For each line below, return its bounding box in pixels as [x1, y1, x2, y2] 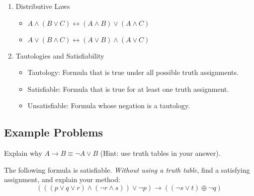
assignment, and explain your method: [4, 174, 120, 185]
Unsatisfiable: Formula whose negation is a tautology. [27, 100, 190, 111]
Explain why [4, 148, 42, 158]
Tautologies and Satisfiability [15, 50, 104, 61]
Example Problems [4, 125, 103, 140]
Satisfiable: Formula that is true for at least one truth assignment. [27, 83, 229, 94]
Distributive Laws [15, 1, 70, 11]
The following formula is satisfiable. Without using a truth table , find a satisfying [4, 164, 250, 175]
